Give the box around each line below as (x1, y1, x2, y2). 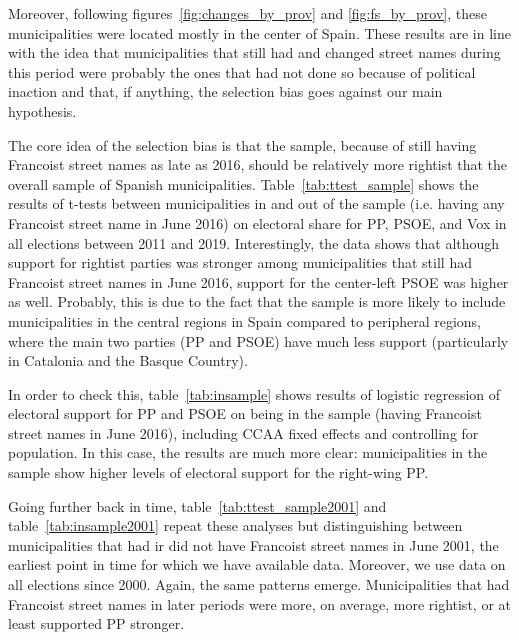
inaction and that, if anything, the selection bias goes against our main (8, 81, 443, 102)
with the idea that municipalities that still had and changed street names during (8, 42, 501, 63)
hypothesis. (8, 100, 77, 121)
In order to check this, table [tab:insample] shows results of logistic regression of (8, 383, 501, 404)
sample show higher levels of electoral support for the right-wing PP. (8, 462, 429, 483)
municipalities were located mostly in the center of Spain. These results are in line (8, 22, 511, 43)
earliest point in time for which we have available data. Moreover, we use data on (8, 554, 506, 575)
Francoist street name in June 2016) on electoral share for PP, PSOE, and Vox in (8, 212, 507, 233)
